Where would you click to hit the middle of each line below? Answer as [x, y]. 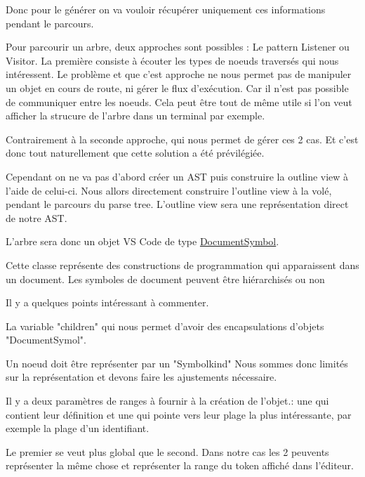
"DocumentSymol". [46, 340]
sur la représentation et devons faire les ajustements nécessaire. [141, 377]
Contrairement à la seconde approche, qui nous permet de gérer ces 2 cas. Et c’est [182, 139]
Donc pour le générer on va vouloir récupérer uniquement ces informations [166, 9]
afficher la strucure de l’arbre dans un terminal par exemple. [135, 116]
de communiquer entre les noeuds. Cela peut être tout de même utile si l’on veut [179, 102]
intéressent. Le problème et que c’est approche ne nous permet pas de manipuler [179, 74]
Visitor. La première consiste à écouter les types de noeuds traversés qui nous [172, 60]
